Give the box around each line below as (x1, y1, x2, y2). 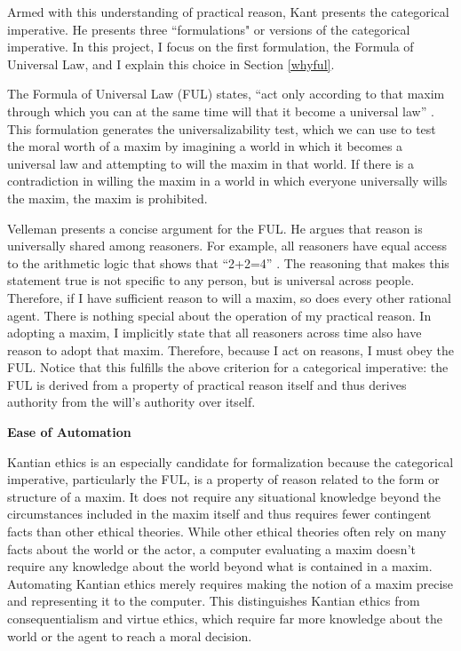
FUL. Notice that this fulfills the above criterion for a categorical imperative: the (7, 358, 449, 377)
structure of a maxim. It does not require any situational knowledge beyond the (7, 487, 441, 505)
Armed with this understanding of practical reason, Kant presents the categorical (7, 3, 449, 20)
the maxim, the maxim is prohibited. (7, 188, 208, 207)
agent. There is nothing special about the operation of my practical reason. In (7, 306, 432, 324)
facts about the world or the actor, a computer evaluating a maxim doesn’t (7, 539, 416, 558)
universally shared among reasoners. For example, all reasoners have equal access (7, 236, 447, 255)
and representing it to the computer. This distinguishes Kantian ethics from (7, 591, 420, 610)
